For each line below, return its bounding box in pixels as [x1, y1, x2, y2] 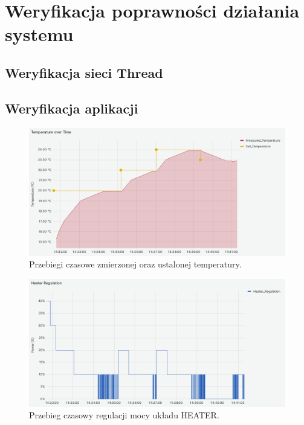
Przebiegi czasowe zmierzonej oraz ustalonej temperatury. [29, 258, 242, 270]
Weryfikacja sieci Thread [5, 63, 163, 81]
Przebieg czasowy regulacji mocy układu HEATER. [29, 409, 219, 421]
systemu [5, 22, 74, 46]
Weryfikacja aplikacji [5, 98, 138, 117]
